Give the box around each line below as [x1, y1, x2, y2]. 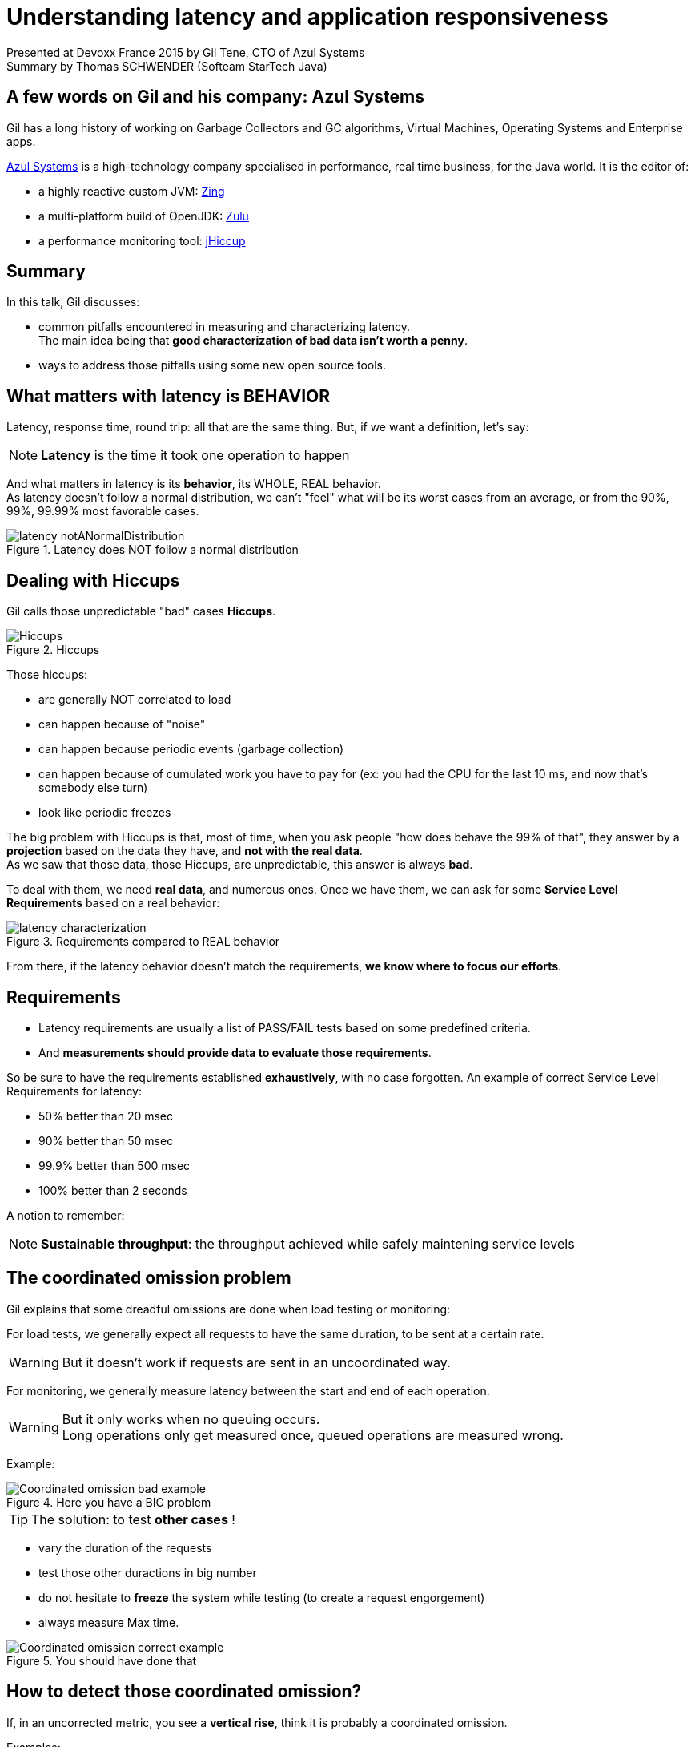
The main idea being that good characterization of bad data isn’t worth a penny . [38, 333, 468, 348]
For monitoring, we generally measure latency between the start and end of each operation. [6, 1383, 490, 1398]
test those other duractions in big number [38, 1565, 257, 1580]
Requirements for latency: [6, 1083, 143, 1098]
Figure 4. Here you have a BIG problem [6, 1495, 211, 1509]
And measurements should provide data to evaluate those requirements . [38, 1045, 432, 1059]
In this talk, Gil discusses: [6, 295, 140, 309]
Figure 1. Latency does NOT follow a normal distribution [6, 543, 299, 557]
